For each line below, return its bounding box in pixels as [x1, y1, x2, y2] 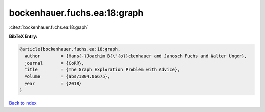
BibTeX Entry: [9, 33, 38, 39]
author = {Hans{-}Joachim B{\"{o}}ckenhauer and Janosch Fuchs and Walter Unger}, [25, 53, 247, 59]
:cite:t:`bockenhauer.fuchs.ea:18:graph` [9, 24, 88, 30]
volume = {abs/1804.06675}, [25, 74, 110, 79]
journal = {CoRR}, [25, 60, 84, 66]
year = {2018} [25, 81, 82, 86]
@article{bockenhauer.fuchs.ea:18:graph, [19, 46, 121, 52]
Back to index [9, 100, 37, 106]
